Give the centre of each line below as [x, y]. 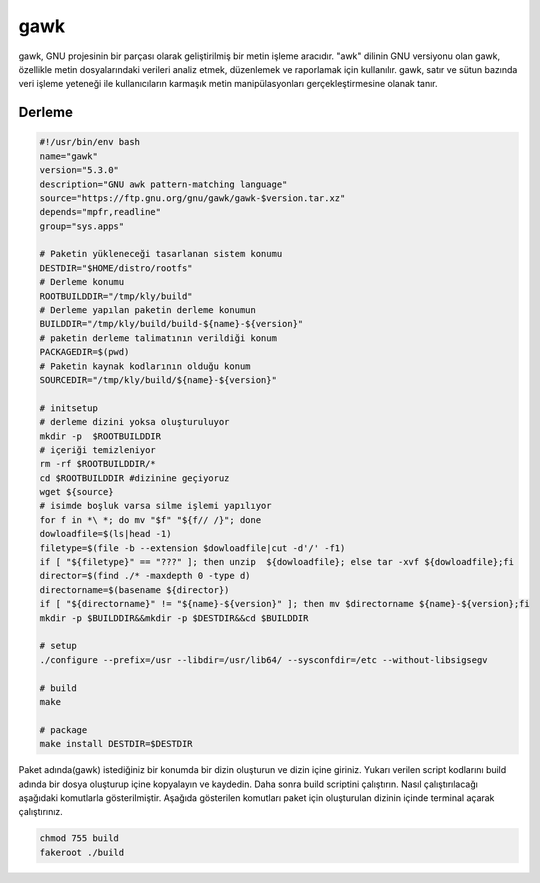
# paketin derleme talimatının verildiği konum [158, 338]
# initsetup [69, 408]
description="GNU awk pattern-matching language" [163, 184]
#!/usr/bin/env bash [89, 142]
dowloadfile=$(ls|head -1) [105, 534]
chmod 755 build [79, 838]
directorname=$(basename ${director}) [134, 589]
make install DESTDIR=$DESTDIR [116, 744]
